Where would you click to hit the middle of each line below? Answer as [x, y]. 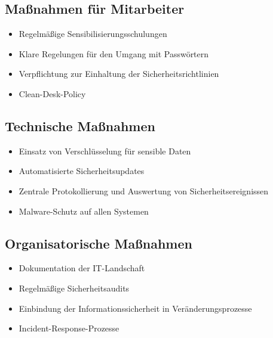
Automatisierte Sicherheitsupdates [82, 171]
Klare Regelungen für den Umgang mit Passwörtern [114, 53]
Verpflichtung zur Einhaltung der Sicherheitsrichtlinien [119, 74]
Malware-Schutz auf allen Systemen [84, 211]
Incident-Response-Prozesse [69, 328]
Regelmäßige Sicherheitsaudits [74, 288]
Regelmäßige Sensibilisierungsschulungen [93, 34]
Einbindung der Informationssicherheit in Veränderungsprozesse [135, 308]
